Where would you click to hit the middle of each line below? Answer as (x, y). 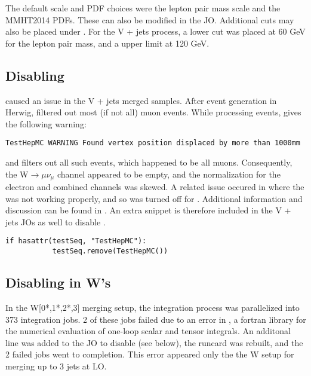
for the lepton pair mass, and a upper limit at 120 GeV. (107, 43)
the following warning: (46, 123)
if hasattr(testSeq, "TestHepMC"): (76, 241)
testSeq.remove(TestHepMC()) (110, 251)
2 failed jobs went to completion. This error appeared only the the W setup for (150, 354)
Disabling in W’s (58, 282)
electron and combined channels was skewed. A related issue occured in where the (155, 187)
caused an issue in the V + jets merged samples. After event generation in (141, 100)
